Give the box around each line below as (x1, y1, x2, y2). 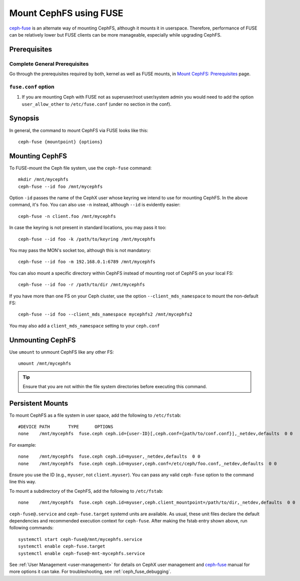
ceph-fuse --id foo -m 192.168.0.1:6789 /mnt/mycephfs (18, 259, 156, 265)
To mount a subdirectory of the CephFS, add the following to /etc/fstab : (9, 488, 164, 494)
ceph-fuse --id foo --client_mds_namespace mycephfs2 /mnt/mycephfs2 (18, 312, 193, 318)
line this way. (9, 479, 37, 485)
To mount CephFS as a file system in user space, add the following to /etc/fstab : (9, 412, 181, 418)
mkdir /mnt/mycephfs (18, 177, 69, 182)
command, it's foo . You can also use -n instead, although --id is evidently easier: (9, 202, 180, 208)
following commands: (9, 525, 54, 531)
